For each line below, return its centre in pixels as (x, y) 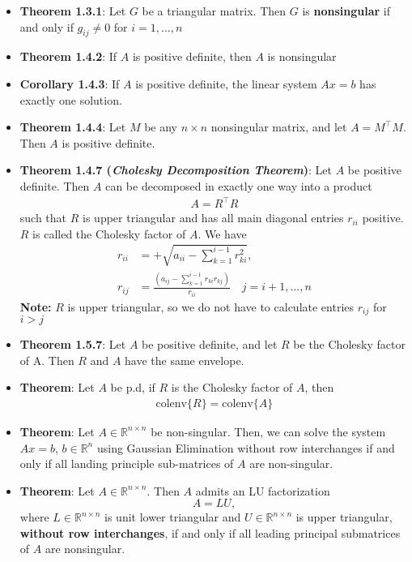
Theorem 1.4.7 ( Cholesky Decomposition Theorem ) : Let (176, 170)
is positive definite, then (192, 56)
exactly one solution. (71, 99)
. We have (222, 233)
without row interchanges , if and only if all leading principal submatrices (210, 532)
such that (43, 218)
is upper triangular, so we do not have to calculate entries (211, 306)
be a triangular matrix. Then (214, 11)
